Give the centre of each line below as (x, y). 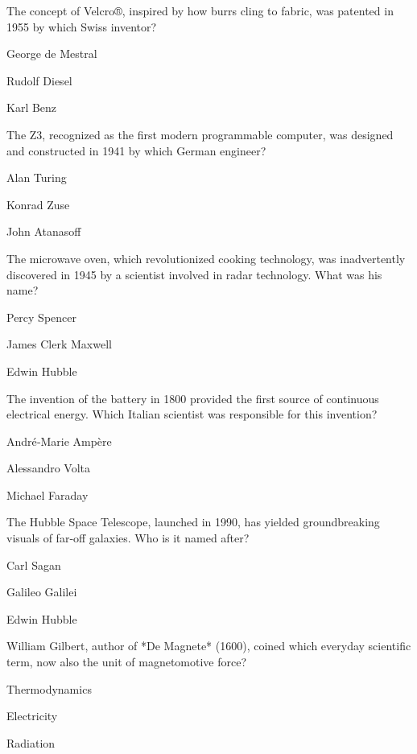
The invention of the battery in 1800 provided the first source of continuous (193, 398)
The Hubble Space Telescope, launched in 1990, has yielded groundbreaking (193, 522)
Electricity (32, 716)
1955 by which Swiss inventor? (82, 26)
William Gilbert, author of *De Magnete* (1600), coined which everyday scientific (209, 646)
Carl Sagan (34, 564)
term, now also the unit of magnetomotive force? (127, 662)
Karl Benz (32, 107)
